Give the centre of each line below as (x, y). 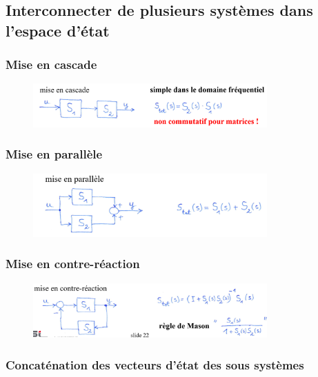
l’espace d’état (58, 30)
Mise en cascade (51, 64)
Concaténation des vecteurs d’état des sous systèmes (155, 364)
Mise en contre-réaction (73, 264)
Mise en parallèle (54, 154)
